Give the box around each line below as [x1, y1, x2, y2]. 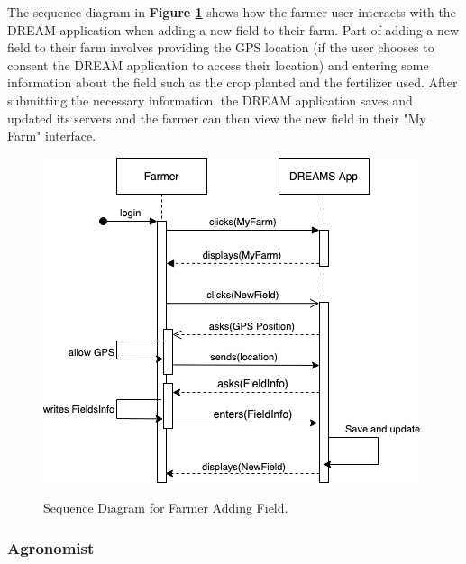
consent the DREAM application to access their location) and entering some [7, 55, 429, 74]
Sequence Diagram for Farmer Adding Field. [43, 498, 288, 517]
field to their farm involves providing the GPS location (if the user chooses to [7, 38, 434, 57]
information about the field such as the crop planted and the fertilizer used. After [7, 73, 458, 92]
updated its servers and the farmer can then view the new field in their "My [7, 108, 426, 127]
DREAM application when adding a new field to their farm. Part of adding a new [7, 20, 460, 39]
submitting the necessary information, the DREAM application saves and [7, 90, 413, 109]
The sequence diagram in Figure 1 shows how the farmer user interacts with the [7, 3, 456, 21]
